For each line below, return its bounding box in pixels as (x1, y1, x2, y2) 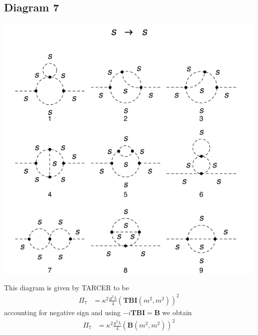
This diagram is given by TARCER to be (4, 282, 129, 292)
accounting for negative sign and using (4, 307, 121, 317)
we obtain (162, 307, 192, 317)
